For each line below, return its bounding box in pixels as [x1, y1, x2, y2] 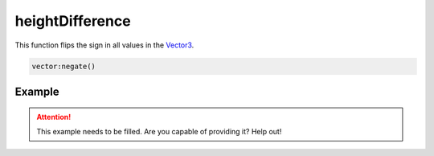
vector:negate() [31, 61, 96, 71]
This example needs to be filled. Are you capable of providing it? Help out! [36, 126, 282, 136]
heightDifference [14, 12, 132, 30]
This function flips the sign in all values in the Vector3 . [14, 40, 194, 50]
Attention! [36, 112, 72, 121]
